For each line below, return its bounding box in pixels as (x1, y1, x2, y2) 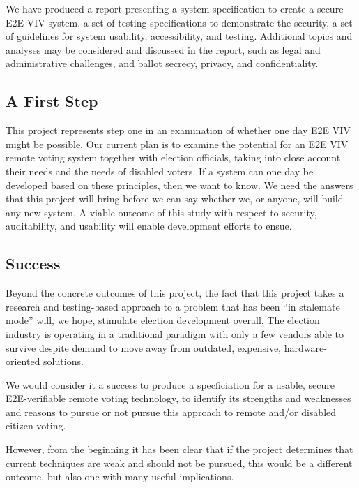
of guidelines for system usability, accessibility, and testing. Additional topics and (6, 29, 353, 43)
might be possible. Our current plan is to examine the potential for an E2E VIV (6, 136, 349, 151)
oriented (6, 354, 40, 369)
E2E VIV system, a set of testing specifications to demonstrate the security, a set (6, 15, 353, 29)
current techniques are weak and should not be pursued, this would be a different (6, 455, 353, 470)
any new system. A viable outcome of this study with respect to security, (6, 205, 317, 219)
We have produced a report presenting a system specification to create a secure (6, 1, 344, 15)
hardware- (284, 340, 327, 355)
